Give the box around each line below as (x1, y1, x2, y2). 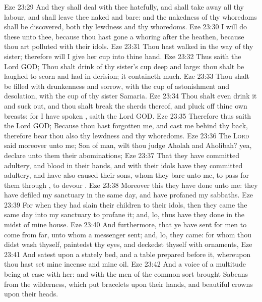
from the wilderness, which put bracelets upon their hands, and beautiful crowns (4, 278, 253, 289)
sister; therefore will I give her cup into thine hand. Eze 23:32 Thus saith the (4, 51, 241, 61)
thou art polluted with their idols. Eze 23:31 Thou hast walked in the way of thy (4, 41, 253, 52)
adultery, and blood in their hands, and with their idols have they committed (4, 160, 243, 170)
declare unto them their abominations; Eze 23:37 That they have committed (4, 149, 239, 160)
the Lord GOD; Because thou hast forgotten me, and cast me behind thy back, (4, 120, 248, 131)
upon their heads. (4, 288, 58, 299)
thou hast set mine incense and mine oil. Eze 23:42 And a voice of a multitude (4, 259, 246, 269)
